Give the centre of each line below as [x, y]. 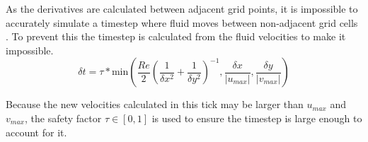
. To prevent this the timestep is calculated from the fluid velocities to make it [176, 36]
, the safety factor [63, 118]
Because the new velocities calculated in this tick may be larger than [155, 104]
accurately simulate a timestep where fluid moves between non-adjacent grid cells [182, 22]
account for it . [36, 132]
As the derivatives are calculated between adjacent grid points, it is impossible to [182, 8]
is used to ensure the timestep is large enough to [257, 118]
